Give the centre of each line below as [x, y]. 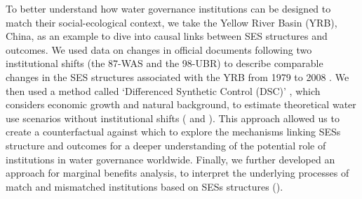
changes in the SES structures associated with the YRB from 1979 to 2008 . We [177, 76]
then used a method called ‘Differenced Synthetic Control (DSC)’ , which [163, 90]
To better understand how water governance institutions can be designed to [168, 8]
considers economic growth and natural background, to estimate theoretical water [181, 104]
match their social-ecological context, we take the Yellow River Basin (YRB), [172, 22]
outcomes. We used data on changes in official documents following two [159, 49]
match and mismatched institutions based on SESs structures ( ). [145, 186]
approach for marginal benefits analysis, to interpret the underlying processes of [177, 173]
